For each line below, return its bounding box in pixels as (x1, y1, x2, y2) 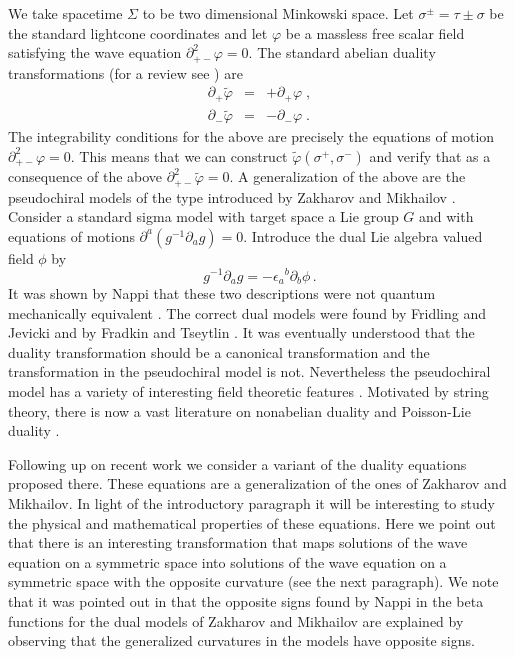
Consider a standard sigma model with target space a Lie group (8, 206, 399, 227)
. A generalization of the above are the (229, 166, 466, 187)
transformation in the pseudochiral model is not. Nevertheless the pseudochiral (8, 361, 491, 382)
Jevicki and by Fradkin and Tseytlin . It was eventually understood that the (8, 322, 475, 343)
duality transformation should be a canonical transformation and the (8, 341, 430, 362)
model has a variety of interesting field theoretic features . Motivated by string (8, 380, 489, 401)
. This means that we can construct (70, 145, 288, 166)
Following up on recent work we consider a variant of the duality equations (8, 453, 467, 474)
